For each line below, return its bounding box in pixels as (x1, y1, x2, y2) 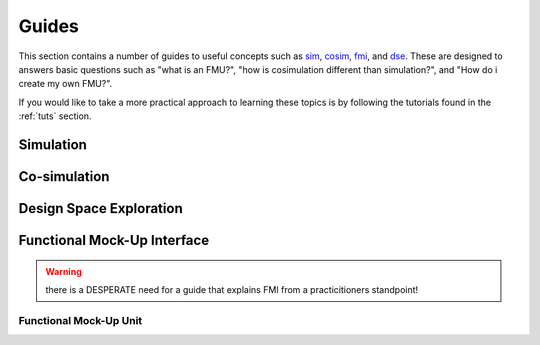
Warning (45, 265, 82, 277)
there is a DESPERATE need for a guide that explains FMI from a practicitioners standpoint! (45, 283, 419, 295)
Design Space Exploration (18, 200, 184, 217)
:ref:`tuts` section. (18, 110, 92, 122)
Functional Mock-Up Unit (18, 313, 143, 327)
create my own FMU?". (18, 78, 113, 90)
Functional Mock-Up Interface (18, 231, 210, 249)
